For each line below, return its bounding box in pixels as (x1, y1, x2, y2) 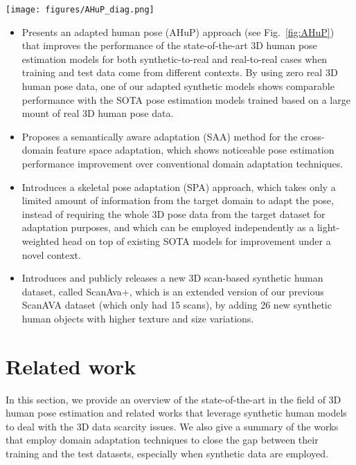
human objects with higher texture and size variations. (21, 311, 254, 325)
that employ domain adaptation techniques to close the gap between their (6, 432, 319, 447)
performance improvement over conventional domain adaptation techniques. (21, 156, 344, 170)
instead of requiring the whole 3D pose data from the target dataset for (21, 206, 326, 221)
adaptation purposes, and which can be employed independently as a (21, 220, 314, 235)
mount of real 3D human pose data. (21, 106, 174, 120)
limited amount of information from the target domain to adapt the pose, (21, 193, 334, 208)
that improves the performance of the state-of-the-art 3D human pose (21, 38, 317, 53)
